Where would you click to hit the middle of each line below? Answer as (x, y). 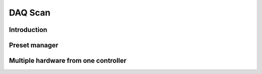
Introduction (28, 30)
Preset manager (34, 45)
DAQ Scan (30, 13)
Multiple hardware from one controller (68, 61)
